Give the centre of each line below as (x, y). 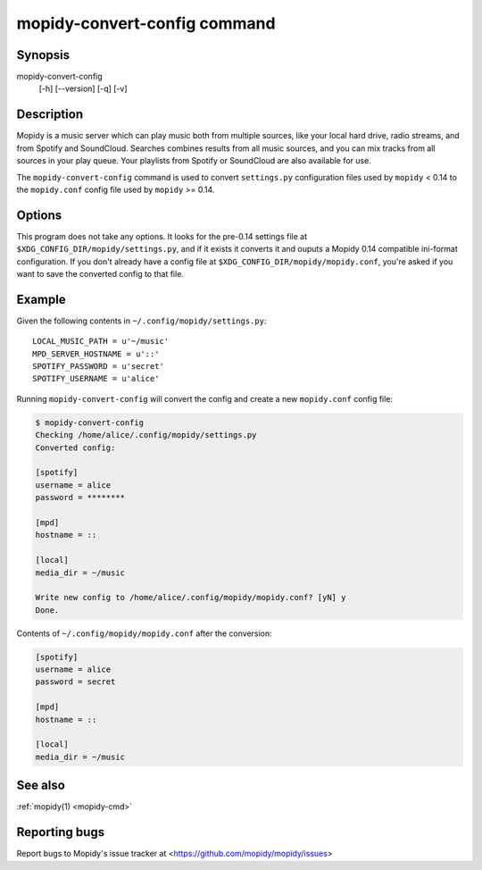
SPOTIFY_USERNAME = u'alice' (96, 379)
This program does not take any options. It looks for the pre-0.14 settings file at (162, 236)
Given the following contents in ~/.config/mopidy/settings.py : (141, 321)
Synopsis (43, 55)
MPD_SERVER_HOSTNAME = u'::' (96, 354)
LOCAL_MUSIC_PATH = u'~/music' (101, 341)
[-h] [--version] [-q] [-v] (83, 88)
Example (41, 299)
